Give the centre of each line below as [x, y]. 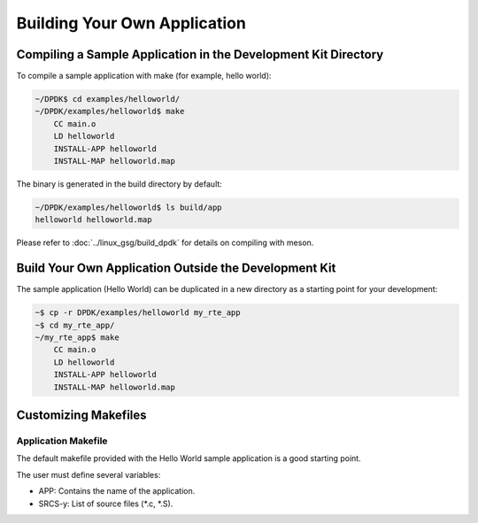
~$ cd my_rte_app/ [75, 325]
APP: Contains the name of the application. [117, 491]
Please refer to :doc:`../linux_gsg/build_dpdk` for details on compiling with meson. [165, 242]
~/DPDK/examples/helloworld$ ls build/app [128, 207]
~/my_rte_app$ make [77, 338]
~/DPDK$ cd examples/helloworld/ [108, 99]
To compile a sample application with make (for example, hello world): [144, 76]
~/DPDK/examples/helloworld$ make [110, 112]
